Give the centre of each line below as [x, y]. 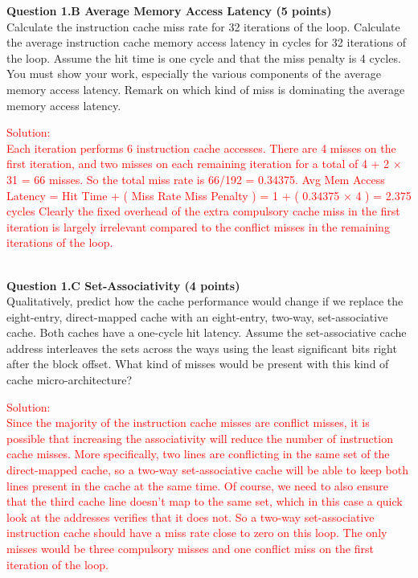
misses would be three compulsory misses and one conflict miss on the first [190, 548]
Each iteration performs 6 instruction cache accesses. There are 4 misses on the [201, 148]
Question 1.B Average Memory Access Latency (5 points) [169, 10]
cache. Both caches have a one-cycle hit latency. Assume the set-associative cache [207, 332]
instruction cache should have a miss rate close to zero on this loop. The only [197, 533]
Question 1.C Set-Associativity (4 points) [123, 285]
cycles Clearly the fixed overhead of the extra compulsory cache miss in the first [203, 211]
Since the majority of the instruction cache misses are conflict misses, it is [188, 422]
